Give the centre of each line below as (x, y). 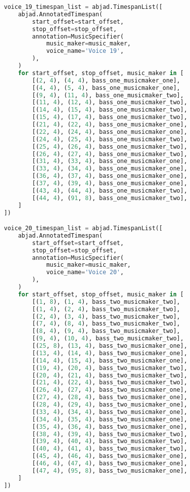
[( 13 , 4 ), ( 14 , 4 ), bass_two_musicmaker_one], (110, 353)
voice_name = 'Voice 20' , (85, 272)
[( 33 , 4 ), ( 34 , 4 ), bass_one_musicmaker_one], (110, 169)
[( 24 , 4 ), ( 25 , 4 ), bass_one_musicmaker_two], (110, 139)
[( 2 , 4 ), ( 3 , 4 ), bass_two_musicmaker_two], (106, 316)
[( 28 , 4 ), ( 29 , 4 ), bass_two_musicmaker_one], (110, 405)
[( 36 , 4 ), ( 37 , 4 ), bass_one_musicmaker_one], (110, 176)
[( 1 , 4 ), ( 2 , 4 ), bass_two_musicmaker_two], (106, 309)
